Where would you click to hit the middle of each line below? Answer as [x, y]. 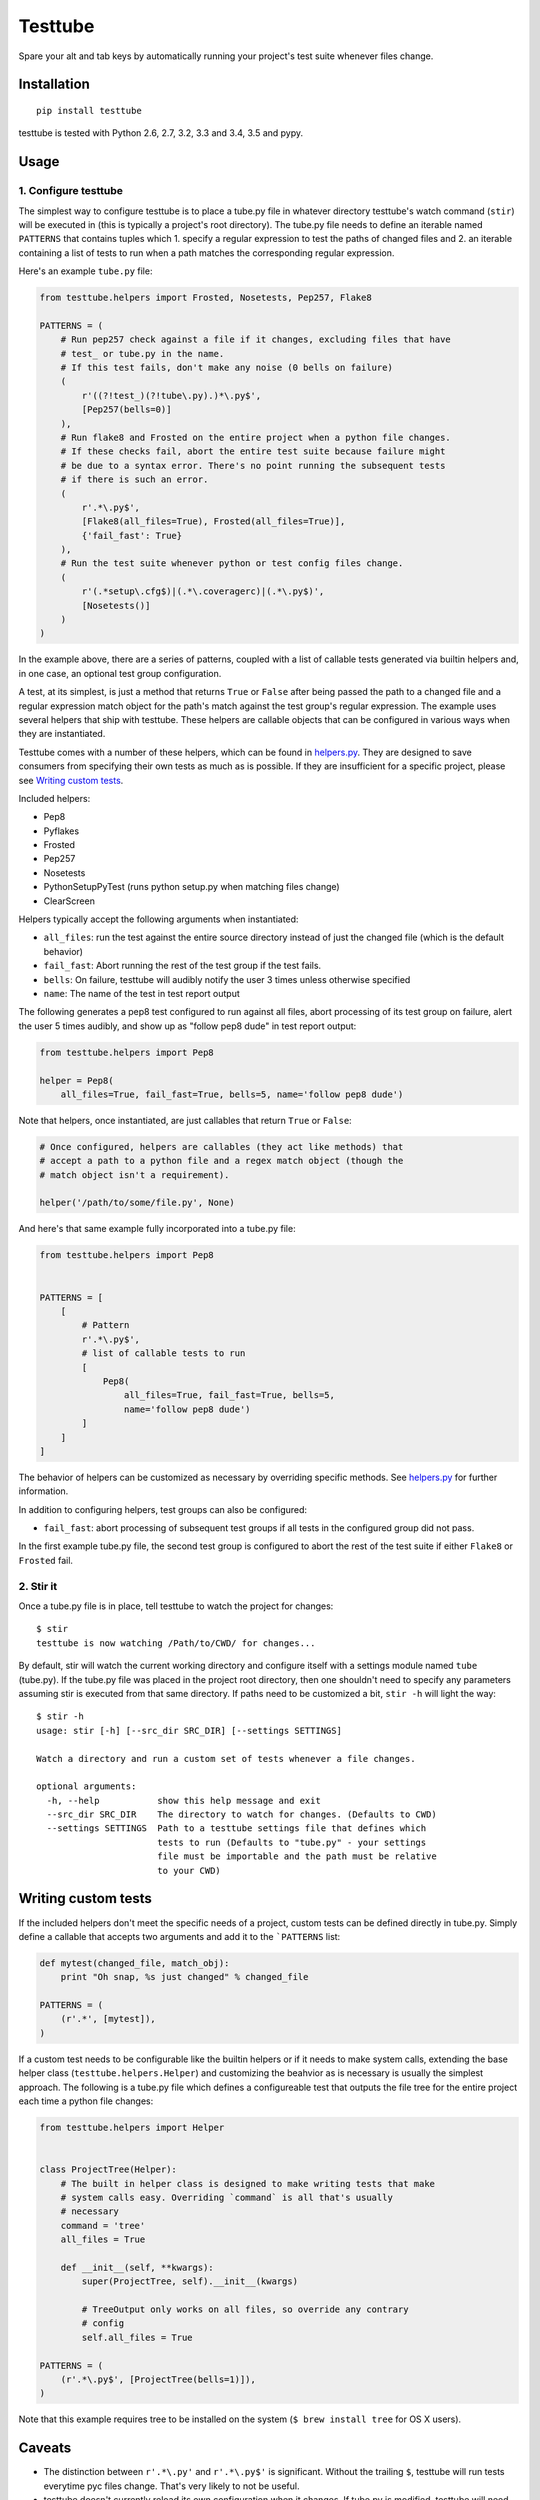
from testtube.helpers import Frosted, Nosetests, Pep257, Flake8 [205, 298]
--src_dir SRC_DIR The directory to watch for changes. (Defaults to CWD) [241, 1814]
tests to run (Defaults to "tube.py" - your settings [291, 1842]
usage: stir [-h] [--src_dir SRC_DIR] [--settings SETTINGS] [189, 1730]
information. [43, 1491]
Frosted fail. [46, 1560]
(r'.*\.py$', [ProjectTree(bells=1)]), [158, 2379]
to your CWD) [189, 1870]
